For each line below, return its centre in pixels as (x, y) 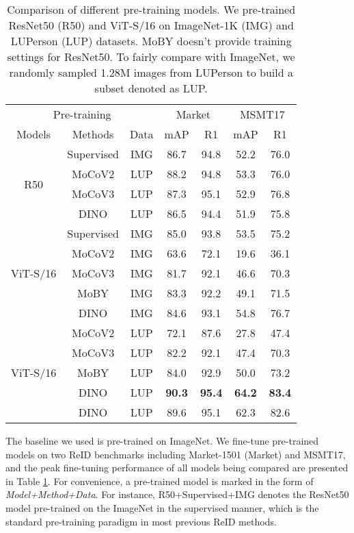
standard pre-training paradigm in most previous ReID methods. (141, 521)
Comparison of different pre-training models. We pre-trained (151, 9)
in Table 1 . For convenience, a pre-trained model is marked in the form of (160, 481)
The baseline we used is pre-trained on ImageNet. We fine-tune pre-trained (162, 441)
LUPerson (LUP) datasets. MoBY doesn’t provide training (151, 41)
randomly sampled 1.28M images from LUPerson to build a (151, 72)
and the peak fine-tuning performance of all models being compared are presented (177, 468)
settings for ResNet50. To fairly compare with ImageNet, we (151, 57)
